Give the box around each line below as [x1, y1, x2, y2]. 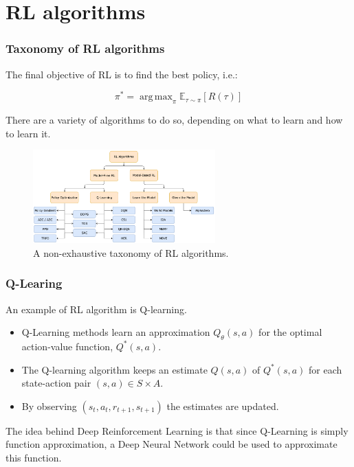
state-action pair [21, 376, 91, 390]
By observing [21, 398, 77, 413]
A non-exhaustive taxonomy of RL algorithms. [33, 245, 229, 260]
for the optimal [258, 325, 322, 339]
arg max [139, 92, 173, 102]
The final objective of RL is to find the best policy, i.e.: [5, 67, 238, 81]
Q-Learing [5, 275, 63, 292]
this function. [5, 450, 62, 464]
